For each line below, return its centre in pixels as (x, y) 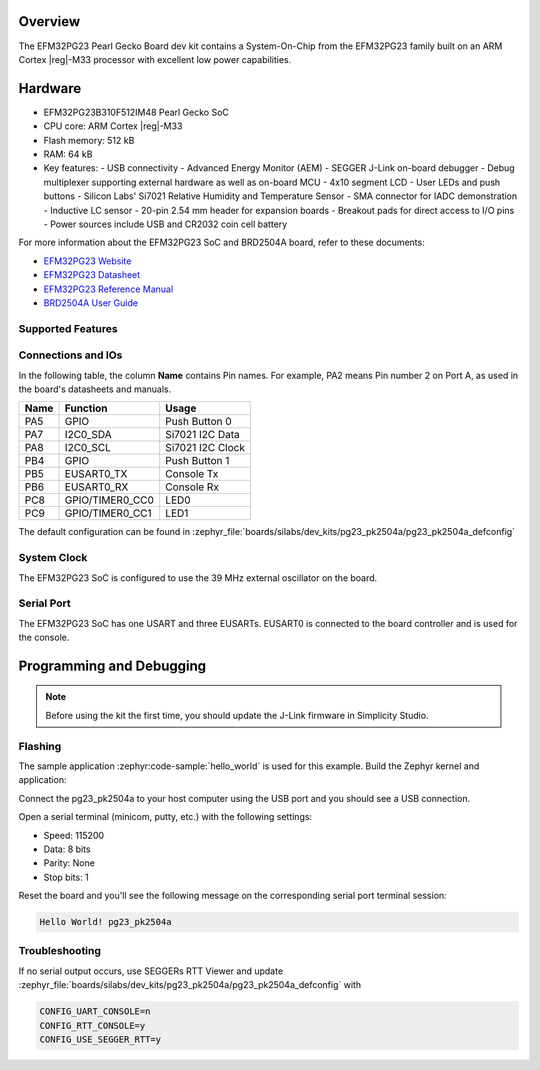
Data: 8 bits (67, 849)
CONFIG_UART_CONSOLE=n (95, 1011)
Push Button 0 (198, 422)
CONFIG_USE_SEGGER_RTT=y (100, 1039)
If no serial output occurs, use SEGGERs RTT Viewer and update (151, 971)
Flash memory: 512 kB (89, 140)
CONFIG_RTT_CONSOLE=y (92, 1025)
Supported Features (68, 328)
